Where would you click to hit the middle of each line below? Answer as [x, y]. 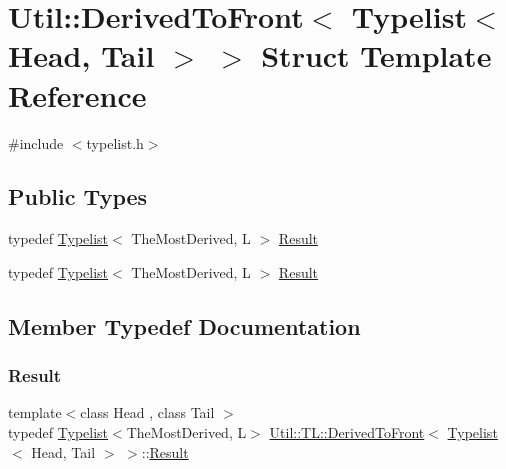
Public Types [78, 196]
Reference [77, 94]
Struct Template [376, 55]
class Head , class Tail [147, 412]
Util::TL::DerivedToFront [347, 432]
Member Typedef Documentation [184, 325]
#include [36, 142]
